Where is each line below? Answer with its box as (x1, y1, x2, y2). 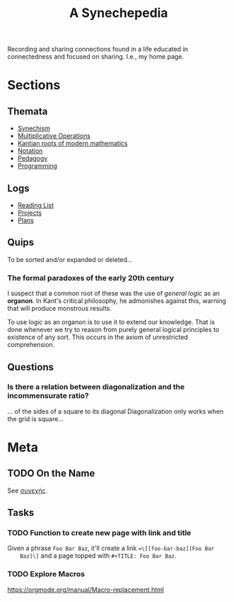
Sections (7, 77, 61, 93)
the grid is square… (7, 414, 64, 423)
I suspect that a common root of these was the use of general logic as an (7, 289, 220, 298)
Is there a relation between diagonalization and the (7, 382, 185, 392)
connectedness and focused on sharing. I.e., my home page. (7, 52, 184, 61)
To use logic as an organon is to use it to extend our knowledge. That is (7, 318, 215, 326)
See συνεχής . (7, 486, 48, 495)
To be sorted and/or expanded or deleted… (7, 255, 133, 263)
